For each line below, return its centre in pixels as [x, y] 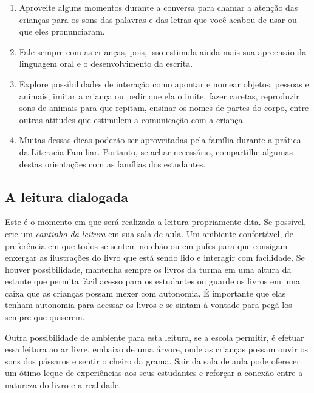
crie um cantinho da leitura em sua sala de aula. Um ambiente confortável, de [149, 233]
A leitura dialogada [67, 196]
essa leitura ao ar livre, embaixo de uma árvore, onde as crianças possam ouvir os [156, 349]
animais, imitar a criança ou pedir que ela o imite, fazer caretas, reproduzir [159, 96]
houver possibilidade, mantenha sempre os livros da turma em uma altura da [148, 269]
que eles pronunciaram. [62, 31]
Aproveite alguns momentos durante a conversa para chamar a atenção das [159, 7]
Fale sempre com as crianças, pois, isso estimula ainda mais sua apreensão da [163, 51]
